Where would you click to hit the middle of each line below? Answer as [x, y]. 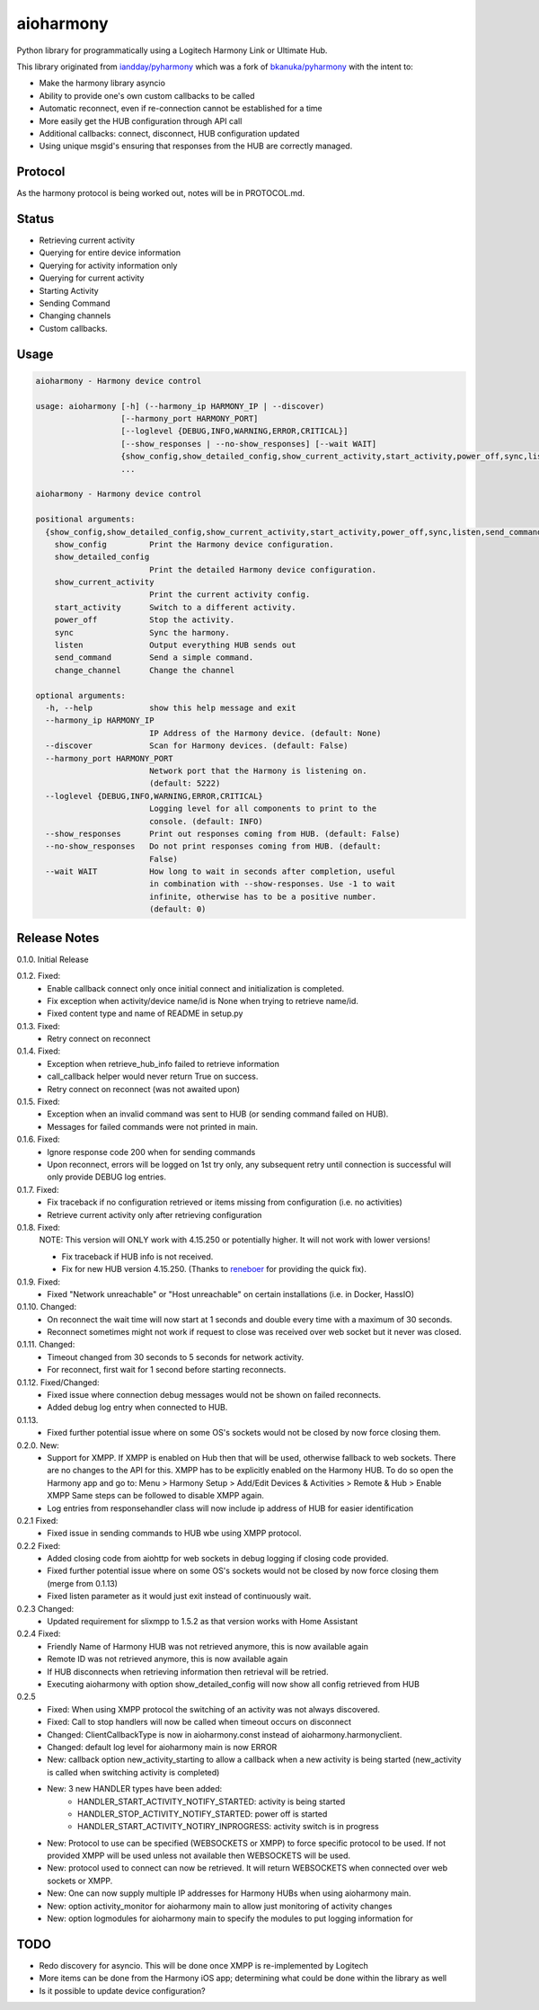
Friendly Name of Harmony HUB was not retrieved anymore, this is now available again [208, 1646]
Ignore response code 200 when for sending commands [151, 1152]
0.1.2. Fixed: [39, 976]
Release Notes [58, 938]
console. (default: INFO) [206, 821]
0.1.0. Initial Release [53, 959]
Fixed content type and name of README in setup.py [145, 1014]
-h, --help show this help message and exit [171, 707]
